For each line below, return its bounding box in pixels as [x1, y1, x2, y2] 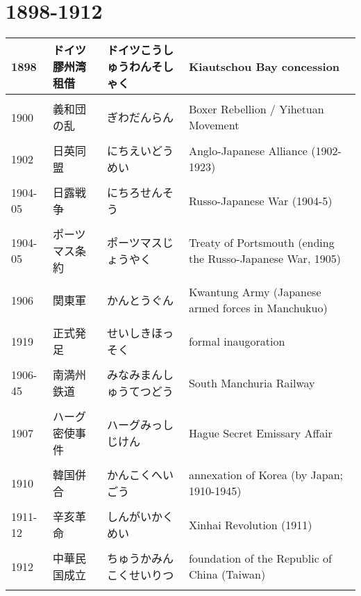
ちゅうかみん [107, 550, 174, 567]
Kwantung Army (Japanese [188, 284, 321, 300]
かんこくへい [107, 467, 174, 483]
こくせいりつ [107, 567, 174, 583]
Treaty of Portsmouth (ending [188, 234, 335, 251]
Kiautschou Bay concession [188, 58, 340, 74]
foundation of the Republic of [188, 550, 332, 567]
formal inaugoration [188, 332, 285, 349]
